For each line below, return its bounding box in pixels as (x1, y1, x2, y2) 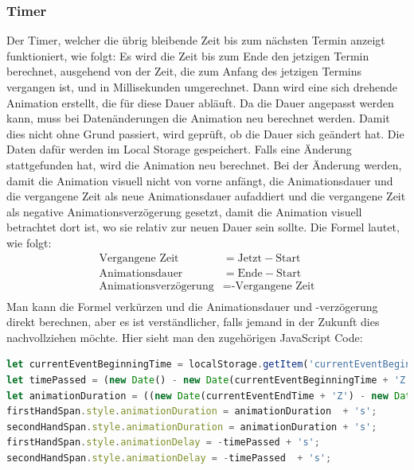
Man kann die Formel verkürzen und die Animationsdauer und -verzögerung (6, 297, 378, 314)
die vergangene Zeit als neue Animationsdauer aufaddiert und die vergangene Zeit (6, 188, 406, 204)
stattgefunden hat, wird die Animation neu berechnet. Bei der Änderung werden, (6, 156, 402, 173)
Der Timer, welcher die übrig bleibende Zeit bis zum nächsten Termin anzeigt (6, 32, 385, 49)
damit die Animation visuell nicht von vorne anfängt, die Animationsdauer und (6, 172, 393, 188)
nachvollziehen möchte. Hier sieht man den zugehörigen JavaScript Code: (6, 328, 363, 345)
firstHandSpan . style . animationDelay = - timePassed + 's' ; (6, 437, 320, 449)
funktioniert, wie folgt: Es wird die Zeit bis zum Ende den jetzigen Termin (6, 47, 369, 64)
